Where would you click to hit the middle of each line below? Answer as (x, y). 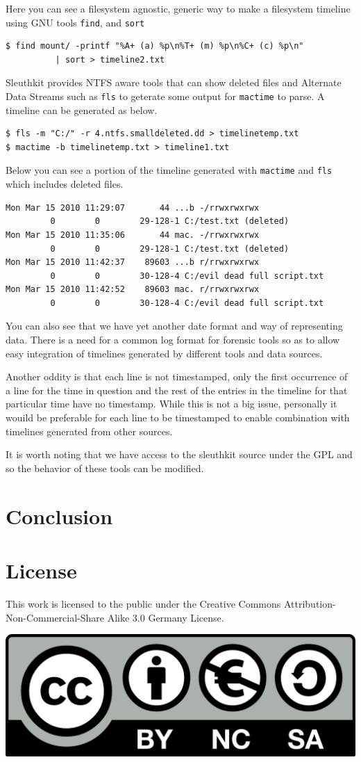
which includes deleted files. (65, 184)
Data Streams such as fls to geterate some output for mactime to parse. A (165, 96)
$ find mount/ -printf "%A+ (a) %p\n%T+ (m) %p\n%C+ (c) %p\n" (155, 46)
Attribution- (310, 603)
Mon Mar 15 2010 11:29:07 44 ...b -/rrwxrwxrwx (133, 208)
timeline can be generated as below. (82, 110)
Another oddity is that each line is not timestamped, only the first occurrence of (177, 376)
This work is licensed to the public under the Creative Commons (143, 603)
